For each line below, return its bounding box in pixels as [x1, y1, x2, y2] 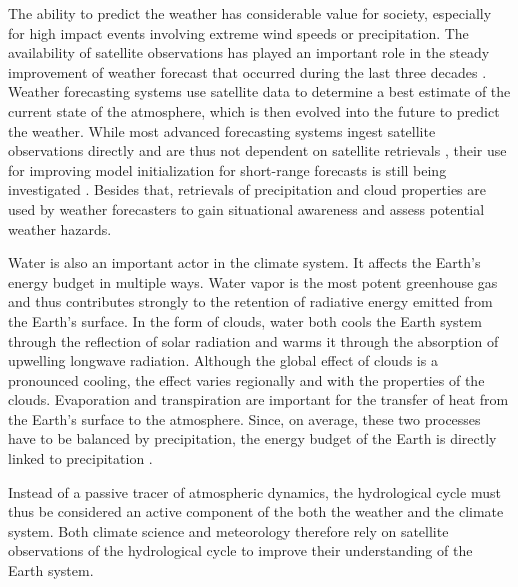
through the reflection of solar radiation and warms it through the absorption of [8, 330, 499, 351]
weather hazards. [8, 218, 112, 239]
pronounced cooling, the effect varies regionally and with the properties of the [8, 369, 485, 390]
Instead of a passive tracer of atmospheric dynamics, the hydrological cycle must [8, 481, 501, 502]
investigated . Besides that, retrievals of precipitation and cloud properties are [8, 179, 486, 200]
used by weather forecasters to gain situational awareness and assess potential [8, 198, 485, 219]
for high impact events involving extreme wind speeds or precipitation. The [8, 22, 469, 43]
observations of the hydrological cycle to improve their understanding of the [8, 540, 473, 561]
